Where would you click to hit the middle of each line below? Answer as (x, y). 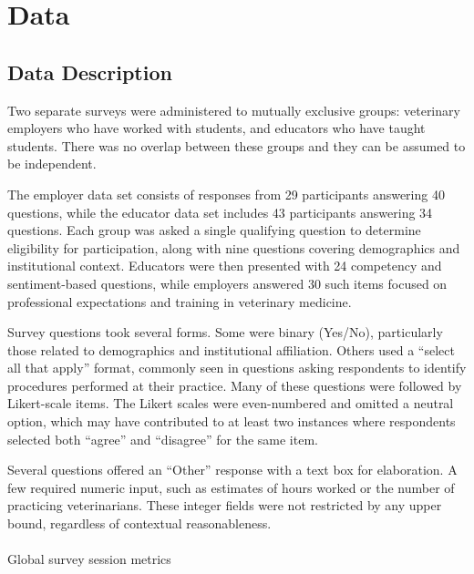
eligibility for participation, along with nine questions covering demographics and (234, 247)
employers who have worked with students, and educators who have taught (216, 128)
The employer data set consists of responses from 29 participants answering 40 (226, 194)
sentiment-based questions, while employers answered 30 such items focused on (227, 283)
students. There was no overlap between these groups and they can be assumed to (237, 145)
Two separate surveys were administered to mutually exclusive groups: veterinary (234, 110)
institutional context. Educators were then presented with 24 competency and (225, 266)
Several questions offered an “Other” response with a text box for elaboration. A (232, 470)
